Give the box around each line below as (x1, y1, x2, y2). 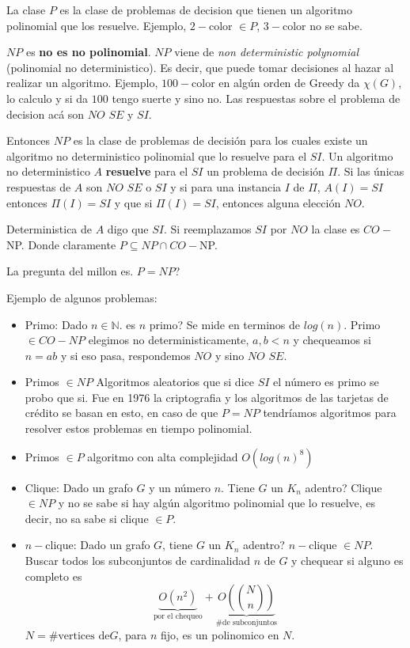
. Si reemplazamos (164, 221, 252, 237)
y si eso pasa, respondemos (60, 347, 191, 363)
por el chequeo (153, 612, 203, 621)
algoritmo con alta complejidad (87, 448, 238, 464)
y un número (149, 479, 211, 495)
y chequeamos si (293, 332, 371, 348)
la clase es (311, 221, 360, 237)
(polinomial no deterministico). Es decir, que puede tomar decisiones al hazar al (6, 59, 394, 75)
